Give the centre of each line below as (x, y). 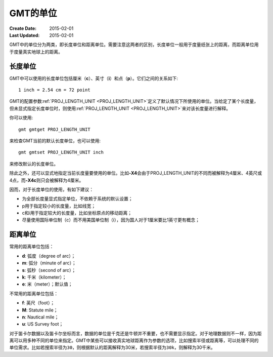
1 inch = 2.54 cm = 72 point (54, 90)
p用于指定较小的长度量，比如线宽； (59, 206)
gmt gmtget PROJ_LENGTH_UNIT (54, 129)
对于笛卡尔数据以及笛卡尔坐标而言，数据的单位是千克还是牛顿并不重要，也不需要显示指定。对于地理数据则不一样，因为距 (135, 333)
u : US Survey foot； (43, 324)
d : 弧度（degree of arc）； (49, 256)
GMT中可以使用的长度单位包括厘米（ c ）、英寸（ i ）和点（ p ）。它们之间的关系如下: (94, 78)
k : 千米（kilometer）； (44, 277)
